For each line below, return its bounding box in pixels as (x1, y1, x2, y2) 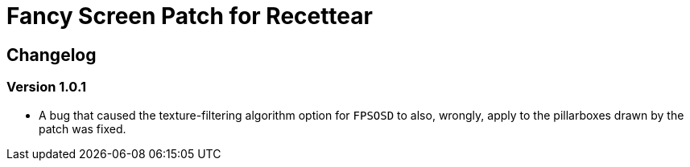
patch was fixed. (39, 121, 126, 136)
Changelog (6, 44, 97, 65)
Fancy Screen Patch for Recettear (6, 2, 373, 30)
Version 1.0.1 (6, 79, 86, 96)
